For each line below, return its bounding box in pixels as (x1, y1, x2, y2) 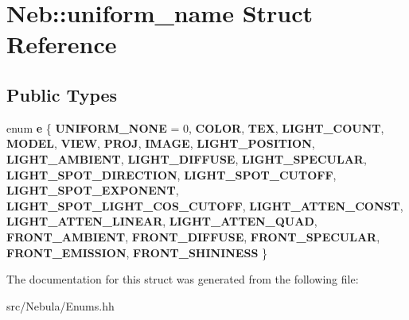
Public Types (6, 82, 118, 106)
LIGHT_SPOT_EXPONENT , (6, 182, 179, 199)
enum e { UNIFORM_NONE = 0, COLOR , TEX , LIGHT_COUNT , (6, 119, 384, 136)
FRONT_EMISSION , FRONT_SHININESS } (6, 244, 267, 260)
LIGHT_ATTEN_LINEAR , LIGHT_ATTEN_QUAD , (6, 213, 317, 229)
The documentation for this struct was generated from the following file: (6, 271, 359, 287)
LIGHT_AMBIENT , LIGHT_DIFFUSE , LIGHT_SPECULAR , (6, 150, 367, 167)
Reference (6, 28, 117, 60)
